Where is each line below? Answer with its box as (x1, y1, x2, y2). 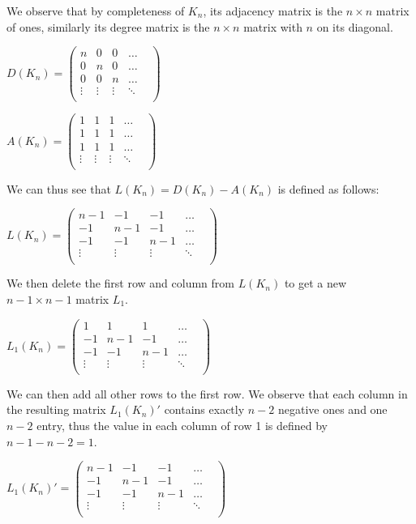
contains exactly (164, 401, 245, 418)
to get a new (284, 275, 347, 292)
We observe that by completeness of (6, 2, 185, 19)
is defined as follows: (277, 180, 380, 197)
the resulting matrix (6, 401, 106, 418)
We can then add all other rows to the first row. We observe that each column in (6, 385, 408, 402)
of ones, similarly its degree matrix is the (6, 18, 210, 35)
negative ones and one (277, 401, 388, 418)
